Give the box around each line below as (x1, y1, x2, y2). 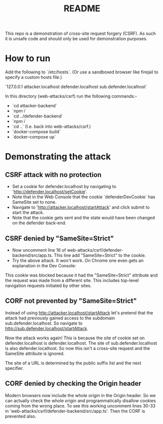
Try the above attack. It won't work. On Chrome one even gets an (12, 258, 144, 263)
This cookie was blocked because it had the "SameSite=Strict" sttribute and (5, 272, 158, 278)
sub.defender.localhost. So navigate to (5, 320, 83, 326)
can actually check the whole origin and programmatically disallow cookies (5, 398, 156, 403)
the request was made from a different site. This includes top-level (5, 277, 139, 283)
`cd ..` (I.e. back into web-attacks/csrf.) (12, 123, 91, 130)
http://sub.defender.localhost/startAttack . (5, 325, 89, 331)
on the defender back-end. (12, 220, 67, 226)
